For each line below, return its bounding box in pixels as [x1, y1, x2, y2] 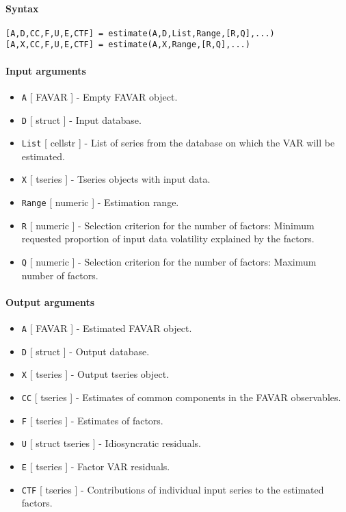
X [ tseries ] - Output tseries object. [21, 367, 170, 381]
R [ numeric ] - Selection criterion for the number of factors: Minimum [21, 218, 315, 232]
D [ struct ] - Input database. [21, 112, 142, 127]
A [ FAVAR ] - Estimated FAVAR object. [21, 321, 192, 335]
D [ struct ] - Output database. [21, 344, 150, 358]
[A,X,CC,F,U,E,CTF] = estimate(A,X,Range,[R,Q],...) [5, 40, 250, 50]
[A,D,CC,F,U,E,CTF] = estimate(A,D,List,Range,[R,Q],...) [5, 28, 275, 38]
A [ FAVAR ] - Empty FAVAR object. [21, 89, 178, 103]
